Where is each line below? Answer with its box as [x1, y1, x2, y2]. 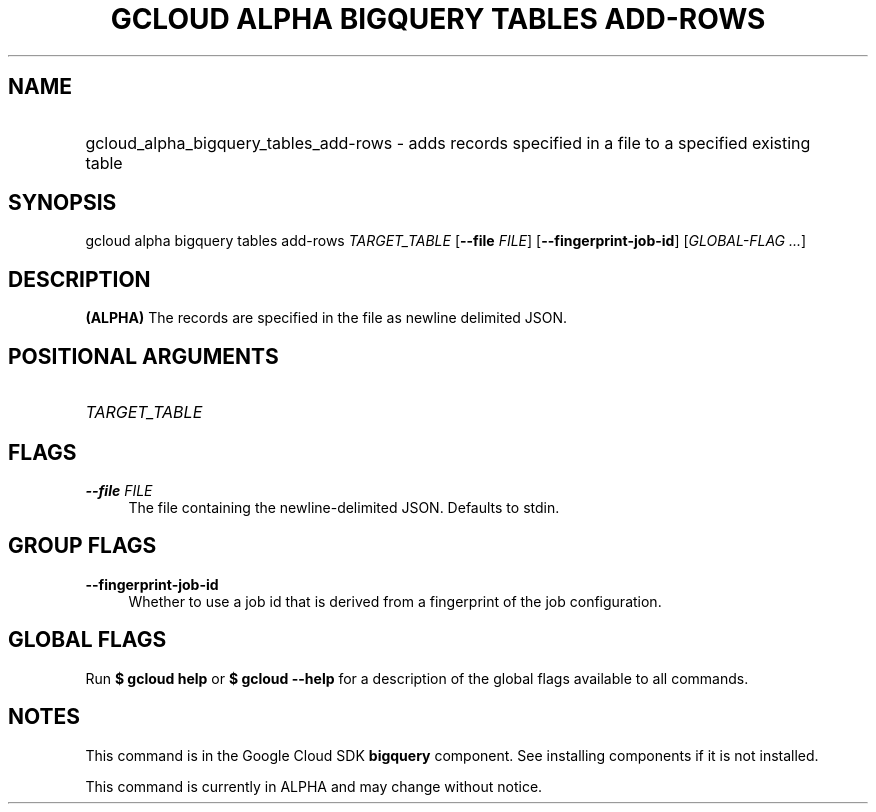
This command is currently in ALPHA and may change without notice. [85, 777, 543, 795]
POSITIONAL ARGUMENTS [8, 343, 279, 369]
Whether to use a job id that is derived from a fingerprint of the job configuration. [128, 592, 662, 610]
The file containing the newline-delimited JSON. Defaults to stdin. [128, 498, 560, 516]
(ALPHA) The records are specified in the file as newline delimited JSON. [85, 309, 568, 327]
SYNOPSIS [8, 190, 117, 216]
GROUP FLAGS [8, 533, 157, 559]
